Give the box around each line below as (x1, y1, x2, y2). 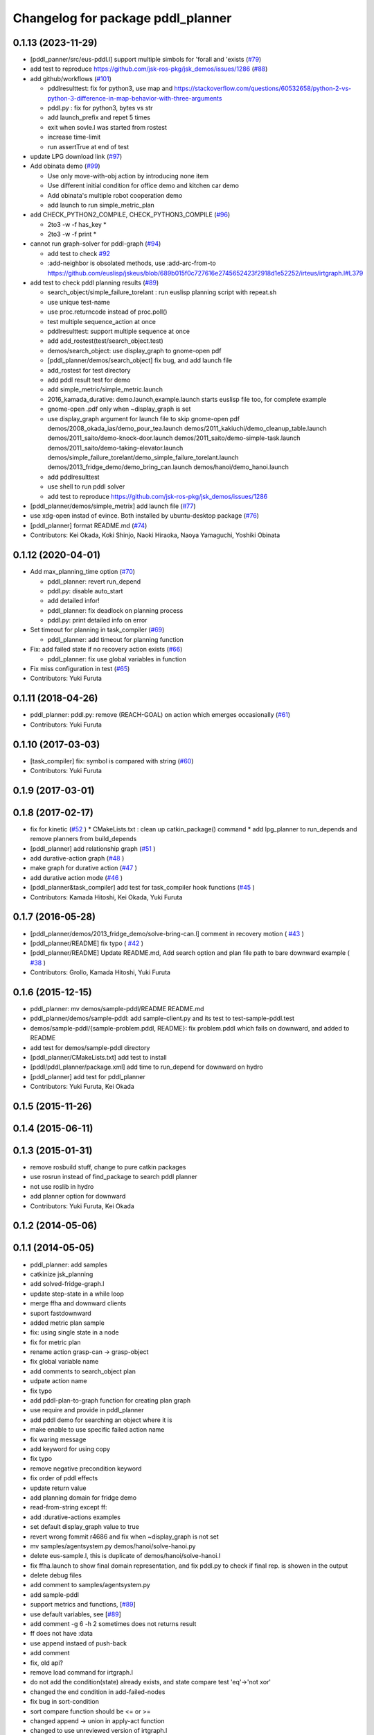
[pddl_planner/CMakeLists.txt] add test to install (30, 1053, 167, 1061)
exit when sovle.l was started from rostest (47, 123, 168, 131)
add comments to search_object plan (30, 1367, 136, 1376)
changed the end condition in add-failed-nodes (30, 1687, 166, 1696)
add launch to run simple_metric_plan (47, 201, 155, 209)
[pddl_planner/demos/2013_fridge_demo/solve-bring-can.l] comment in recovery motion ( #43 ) (30, 929, 305, 938)
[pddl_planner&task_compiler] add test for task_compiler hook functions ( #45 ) (30, 883, 256, 892)
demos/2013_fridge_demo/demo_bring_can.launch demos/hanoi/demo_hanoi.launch (47, 463, 289, 471)
